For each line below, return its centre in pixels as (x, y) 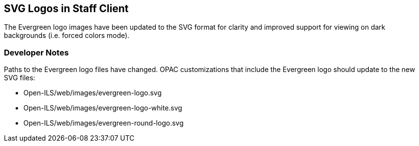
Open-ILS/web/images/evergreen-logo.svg (93, 93)
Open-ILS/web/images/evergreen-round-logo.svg (104, 123)
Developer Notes (36, 52)
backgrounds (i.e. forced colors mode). (67, 36)
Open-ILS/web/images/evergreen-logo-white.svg (103, 108)
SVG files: (20, 78)
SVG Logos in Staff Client (66, 9)
